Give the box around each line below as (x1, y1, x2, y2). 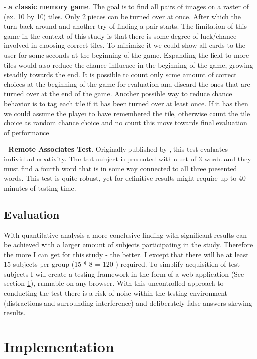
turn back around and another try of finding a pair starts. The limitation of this (4, 21, 247, 31)
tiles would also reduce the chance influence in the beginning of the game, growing (4, 59, 253, 70)
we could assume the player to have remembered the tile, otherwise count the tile (4, 108, 250, 118)
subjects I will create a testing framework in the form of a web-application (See (4, 268, 244, 279)
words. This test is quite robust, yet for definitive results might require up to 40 (4, 173, 246, 183)
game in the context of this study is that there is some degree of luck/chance (4, 30, 237, 40)
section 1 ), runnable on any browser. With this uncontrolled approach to (4, 278, 224, 288)
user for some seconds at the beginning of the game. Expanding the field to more (4, 49, 249, 60)
